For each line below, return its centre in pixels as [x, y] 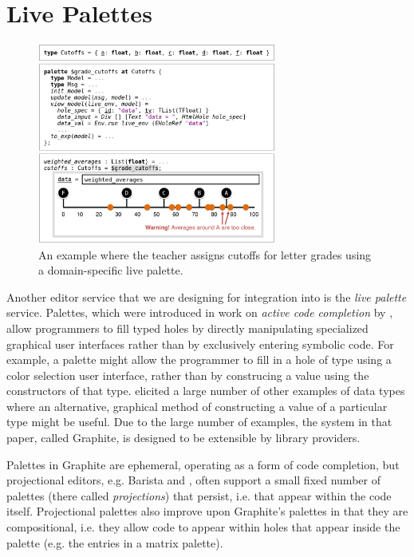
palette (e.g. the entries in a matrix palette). [115, 542]
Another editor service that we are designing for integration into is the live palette [207, 296]
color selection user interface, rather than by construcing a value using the [188, 375]
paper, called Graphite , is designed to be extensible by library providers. [183, 438]
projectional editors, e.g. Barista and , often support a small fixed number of [193, 480]
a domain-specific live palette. [111, 270]
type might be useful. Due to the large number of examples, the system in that [199, 422]
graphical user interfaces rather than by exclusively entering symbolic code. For [200, 344]
